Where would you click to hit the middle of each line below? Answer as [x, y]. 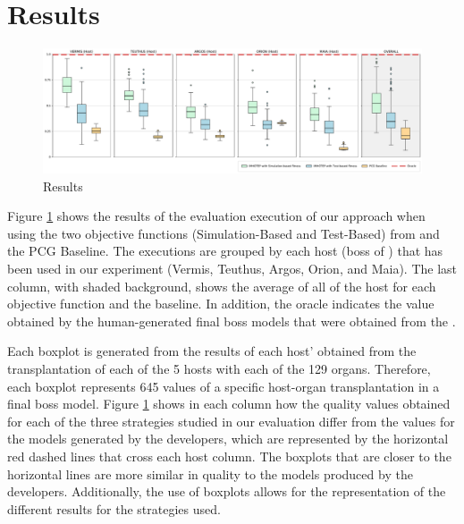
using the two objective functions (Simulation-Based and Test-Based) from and [224, 233]
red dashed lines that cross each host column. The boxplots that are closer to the [229, 456]
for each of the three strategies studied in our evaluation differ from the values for [231, 421]
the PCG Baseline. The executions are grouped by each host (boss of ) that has [225, 251]
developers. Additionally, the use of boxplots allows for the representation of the [227, 491]
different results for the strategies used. [114, 508]
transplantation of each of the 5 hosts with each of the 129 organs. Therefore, [219, 369]
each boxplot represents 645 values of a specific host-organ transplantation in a [224, 386]
